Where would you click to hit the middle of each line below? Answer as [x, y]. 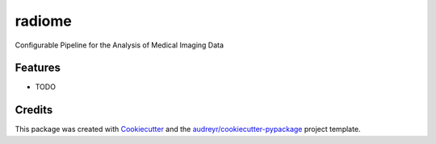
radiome [43, 21]
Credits [34, 110]
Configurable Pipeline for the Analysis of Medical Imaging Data [119, 45]
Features [38, 68]
